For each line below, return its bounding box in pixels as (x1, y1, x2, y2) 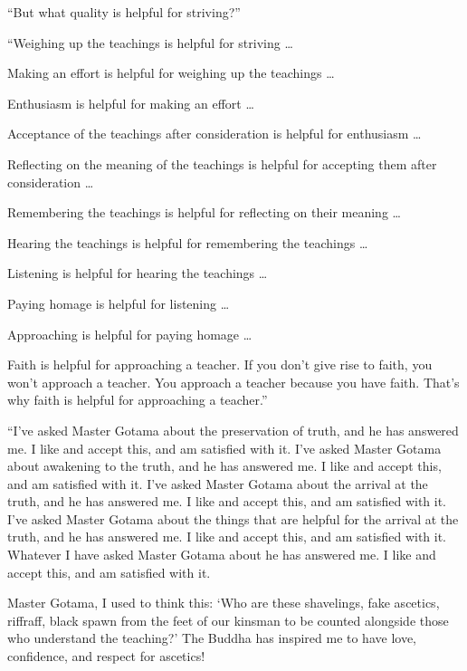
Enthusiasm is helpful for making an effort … (7, 93, 254, 112)
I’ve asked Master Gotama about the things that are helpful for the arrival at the (7, 509, 459, 528)
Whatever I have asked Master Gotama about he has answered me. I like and (7, 545, 436, 564)
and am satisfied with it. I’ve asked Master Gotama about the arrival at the (7, 474, 428, 493)
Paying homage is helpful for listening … (7, 293, 230, 312)
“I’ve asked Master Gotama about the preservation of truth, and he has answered (7, 420, 459, 439)
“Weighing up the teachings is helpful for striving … (7, 33, 293, 52)
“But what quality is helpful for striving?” (7, 3, 241, 21)
